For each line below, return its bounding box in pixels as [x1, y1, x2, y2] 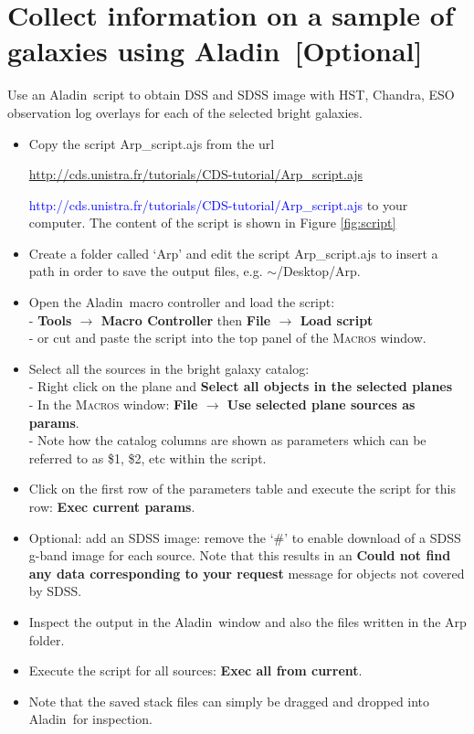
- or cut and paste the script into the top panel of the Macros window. [28, 328, 427, 347]
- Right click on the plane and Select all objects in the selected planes [28, 377, 453, 396]
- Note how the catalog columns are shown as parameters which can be [28, 431, 427, 450]
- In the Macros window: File [28, 395, 198, 414]
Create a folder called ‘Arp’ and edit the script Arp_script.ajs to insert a [28, 243, 438, 262]
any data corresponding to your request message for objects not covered [28, 563, 465, 582]
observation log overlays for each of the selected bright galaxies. [7, 102, 363, 122]
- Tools [28, 310, 72, 329]
